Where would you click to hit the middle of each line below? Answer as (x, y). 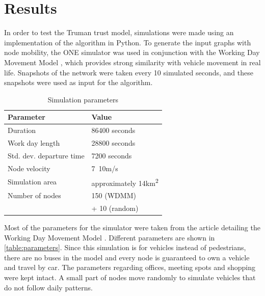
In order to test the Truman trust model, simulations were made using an (119, 32)
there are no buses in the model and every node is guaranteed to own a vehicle (127, 257)
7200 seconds (112, 155)
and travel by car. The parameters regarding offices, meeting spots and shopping (130, 267)
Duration (22, 130)
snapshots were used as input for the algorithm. (78, 82)
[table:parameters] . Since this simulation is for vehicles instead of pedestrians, (125, 247)
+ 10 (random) (115, 208)
